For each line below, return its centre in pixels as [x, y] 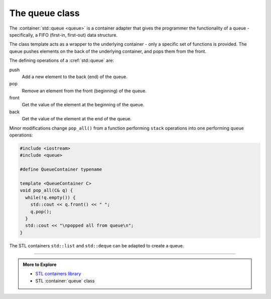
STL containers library [58, 274]
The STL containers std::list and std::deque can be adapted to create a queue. [97, 245]
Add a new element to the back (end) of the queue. [75, 77]
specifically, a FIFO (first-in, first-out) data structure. [63, 35]
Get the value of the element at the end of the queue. [77, 119]
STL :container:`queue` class [65, 280]
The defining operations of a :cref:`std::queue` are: [62, 61]
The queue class [44, 13]
